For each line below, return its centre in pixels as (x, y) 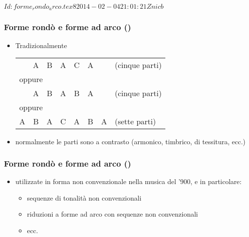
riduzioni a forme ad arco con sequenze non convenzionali (112, 214)
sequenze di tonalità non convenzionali (84, 197)
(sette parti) (135, 121)
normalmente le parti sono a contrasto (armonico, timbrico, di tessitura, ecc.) (130, 142)
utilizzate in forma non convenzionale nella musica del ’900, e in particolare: (128, 181)
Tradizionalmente (41, 45)
